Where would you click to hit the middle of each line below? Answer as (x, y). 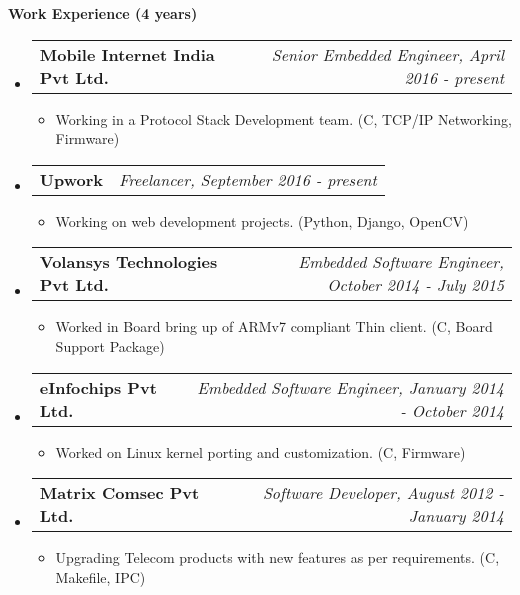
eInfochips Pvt (98, 387)
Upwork (71, 179)
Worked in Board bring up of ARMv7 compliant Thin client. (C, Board (274, 326)
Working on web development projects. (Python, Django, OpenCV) (262, 220)
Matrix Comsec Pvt (119, 493)
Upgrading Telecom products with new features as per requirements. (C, (277, 557)
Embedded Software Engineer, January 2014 (350, 387)
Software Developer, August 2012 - (383, 493)
